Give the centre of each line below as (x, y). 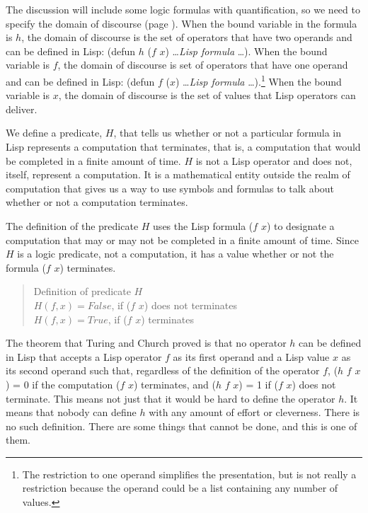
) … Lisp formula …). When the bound (246, 51)
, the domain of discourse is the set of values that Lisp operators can (207, 95)
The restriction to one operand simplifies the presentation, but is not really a (189, 474)
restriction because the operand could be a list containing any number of (180, 488)
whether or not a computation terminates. (97, 202)
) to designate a (300, 225)
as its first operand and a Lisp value (251, 356)
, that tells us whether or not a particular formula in (228, 133)
